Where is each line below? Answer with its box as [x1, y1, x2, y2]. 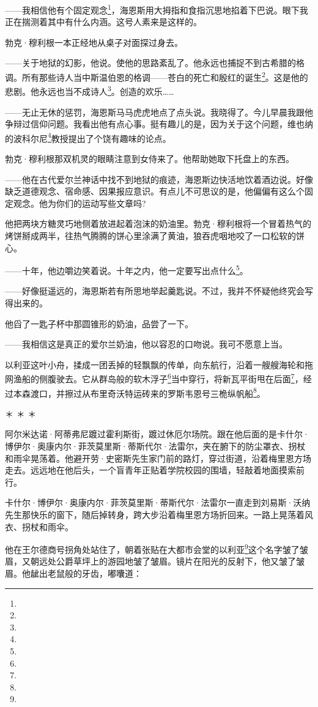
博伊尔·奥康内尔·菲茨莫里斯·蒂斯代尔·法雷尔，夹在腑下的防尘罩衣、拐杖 [5, 440, 306, 453]
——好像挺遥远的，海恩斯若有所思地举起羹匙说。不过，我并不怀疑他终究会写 [5, 284, 313, 297]
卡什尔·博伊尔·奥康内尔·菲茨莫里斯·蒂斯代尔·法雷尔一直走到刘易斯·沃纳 [5, 496, 311, 509]
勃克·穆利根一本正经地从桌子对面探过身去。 [5, 35, 183, 48]
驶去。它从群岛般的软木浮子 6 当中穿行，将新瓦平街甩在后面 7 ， [56, 371, 303, 385]
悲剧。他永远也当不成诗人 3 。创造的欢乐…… [5, 83, 174, 97]
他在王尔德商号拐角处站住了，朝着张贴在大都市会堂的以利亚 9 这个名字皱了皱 [5, 541, 308, 555]
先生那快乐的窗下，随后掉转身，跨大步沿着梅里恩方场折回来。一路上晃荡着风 [5, 508, 313, 520]
